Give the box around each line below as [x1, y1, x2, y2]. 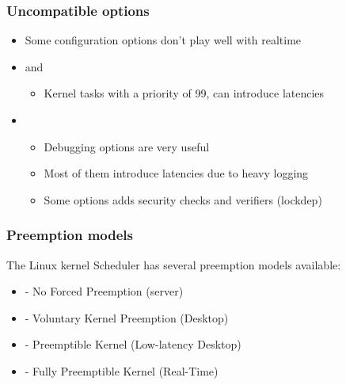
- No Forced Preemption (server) [25, 283, 184, 299]
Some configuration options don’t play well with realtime [25, 32, 302, 48]
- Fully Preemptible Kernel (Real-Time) [25, 362, 219, 379]
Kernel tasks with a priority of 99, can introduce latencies [44, 85, 325, 101]
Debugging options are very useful [44, 138, 210, 154]
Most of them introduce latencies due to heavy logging [44, 165, 309, 181]
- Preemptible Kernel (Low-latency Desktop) [25, 336, 241, 353]
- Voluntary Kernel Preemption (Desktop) [25, 309, 229, 326]
